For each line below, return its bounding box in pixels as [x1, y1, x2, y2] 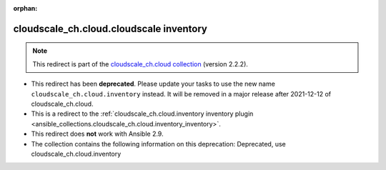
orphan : [13, 4, 38, 12]
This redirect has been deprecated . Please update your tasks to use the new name [31, 79, 275, 89]
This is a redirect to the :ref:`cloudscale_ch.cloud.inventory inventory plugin [31, 109, 254, 118]
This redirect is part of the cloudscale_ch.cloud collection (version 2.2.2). [32, 59, 248, 68]
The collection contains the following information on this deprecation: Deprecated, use [31, 139, 286, 148]
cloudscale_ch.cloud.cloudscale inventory [13, 22, 207, 35]
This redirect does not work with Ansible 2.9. [31, 129, 164, 139]
